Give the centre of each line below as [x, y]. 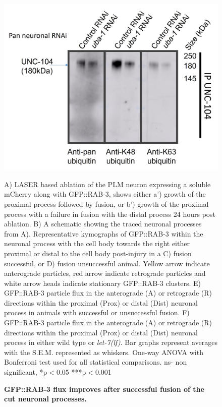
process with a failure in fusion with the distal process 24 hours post [110, 214]
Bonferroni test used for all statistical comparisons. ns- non [96, 362]
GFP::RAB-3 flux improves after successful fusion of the [104, 389]
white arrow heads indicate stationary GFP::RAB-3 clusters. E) [103, 283]
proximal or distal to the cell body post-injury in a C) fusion [98, 253]
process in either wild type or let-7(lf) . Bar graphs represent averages [111, 342]
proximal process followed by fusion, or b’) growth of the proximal [106, 203]
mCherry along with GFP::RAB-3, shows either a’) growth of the [105, 194]
